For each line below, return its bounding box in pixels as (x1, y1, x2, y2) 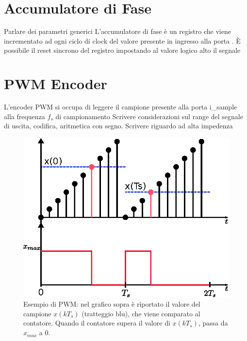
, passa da (198, 318, 228, 328)
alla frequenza (4, 111, 45, 121)
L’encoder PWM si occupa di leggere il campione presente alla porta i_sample (4, 102, 237, 112)
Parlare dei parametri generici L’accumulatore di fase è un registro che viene (4, 26, 231, 36)
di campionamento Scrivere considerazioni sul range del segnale (55, 111, 243, 121)
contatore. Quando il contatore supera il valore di (23, 318, 170, 328)
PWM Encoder (4, 74, 107, 93)
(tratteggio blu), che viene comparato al (82, 308, 200, 318)
